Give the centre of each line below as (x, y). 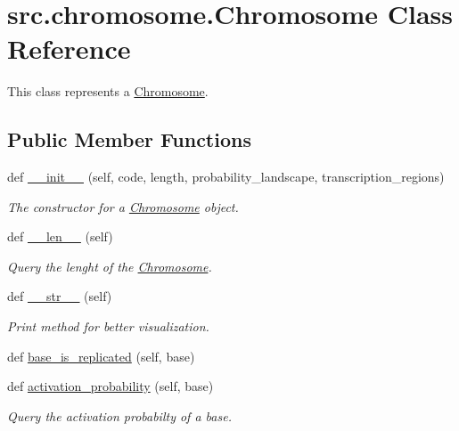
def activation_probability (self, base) (111, 386)
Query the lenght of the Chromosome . (110, 266)
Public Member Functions (129, 139)
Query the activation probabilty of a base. (119, 415)
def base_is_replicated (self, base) (101, 356)
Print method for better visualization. (108, 326)
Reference (69, 49)
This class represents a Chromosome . (108, 91)
